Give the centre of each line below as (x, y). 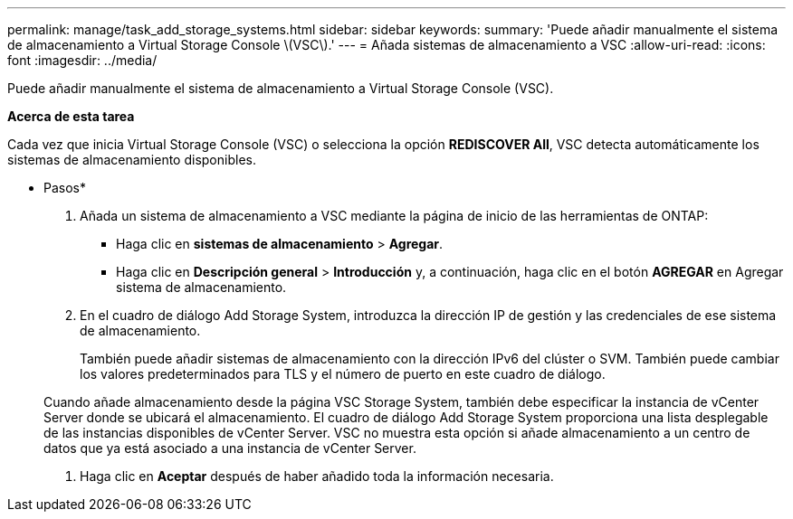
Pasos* (65, 188)
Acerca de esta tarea (71, 116)
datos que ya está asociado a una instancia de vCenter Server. (230, 448)
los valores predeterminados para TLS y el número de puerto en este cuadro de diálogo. (343, 374)
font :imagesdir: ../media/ (82, 60)
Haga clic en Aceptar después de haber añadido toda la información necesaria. (317, 476)
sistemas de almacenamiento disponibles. (132, 160)
